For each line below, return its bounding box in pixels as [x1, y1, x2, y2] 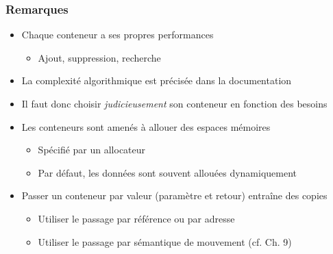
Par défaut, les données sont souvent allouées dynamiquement [38, 165, 297, 179]
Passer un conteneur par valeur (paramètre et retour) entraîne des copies [21, 188, 328, 203]
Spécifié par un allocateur [38, 142, 146, 157]
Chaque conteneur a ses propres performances [21, 27, 214, 42]
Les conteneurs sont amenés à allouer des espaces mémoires [21, 119, 271, 134]
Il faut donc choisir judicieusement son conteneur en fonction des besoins [21, 97, 328, 110]
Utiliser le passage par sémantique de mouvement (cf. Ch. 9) [38, 234, 292, 249]
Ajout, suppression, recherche [38, 50, 161, 64]
